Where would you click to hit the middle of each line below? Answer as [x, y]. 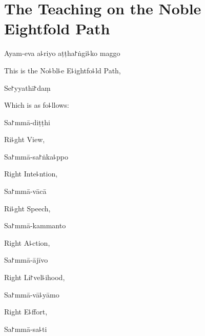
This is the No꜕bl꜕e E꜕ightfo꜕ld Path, [63, 70]
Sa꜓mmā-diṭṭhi [27, 122]
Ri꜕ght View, [25, 139]
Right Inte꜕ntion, [31, 174]
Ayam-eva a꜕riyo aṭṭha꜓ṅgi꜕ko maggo [62, 53]
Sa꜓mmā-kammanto [35, 225]
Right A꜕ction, [27, 242]
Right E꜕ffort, [26, 312]
